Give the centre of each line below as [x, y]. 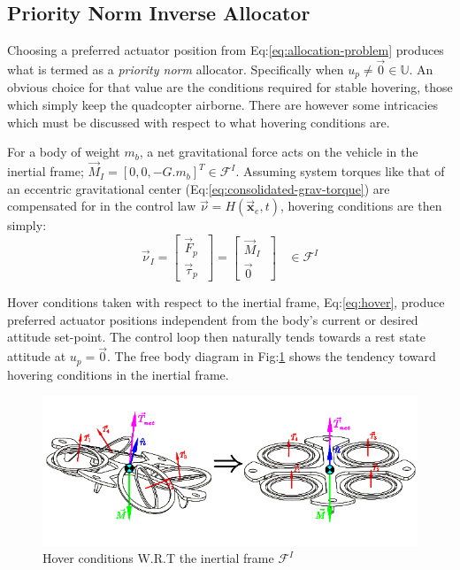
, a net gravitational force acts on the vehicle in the [279, 152]
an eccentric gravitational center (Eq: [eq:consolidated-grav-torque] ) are [199, 188]
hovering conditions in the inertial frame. [118, 374]
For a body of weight [64, 152]
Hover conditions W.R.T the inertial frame [158, 558]
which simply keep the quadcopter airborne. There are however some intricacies [222, 105]
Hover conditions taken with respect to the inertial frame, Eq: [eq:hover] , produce [226, 302]
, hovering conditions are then [361, 206]
